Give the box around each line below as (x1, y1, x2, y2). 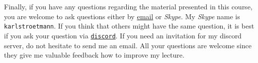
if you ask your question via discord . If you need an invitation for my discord (4, 30, 242, 40)
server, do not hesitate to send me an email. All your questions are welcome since (4, 40, 252, 50)
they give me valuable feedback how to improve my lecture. (4, 50, 184, 60)
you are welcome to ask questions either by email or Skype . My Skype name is (4, 11, 240, 21)
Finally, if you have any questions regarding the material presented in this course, (4, 1, 253, 11)
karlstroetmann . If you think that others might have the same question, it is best (4, 21, 255, 31)
